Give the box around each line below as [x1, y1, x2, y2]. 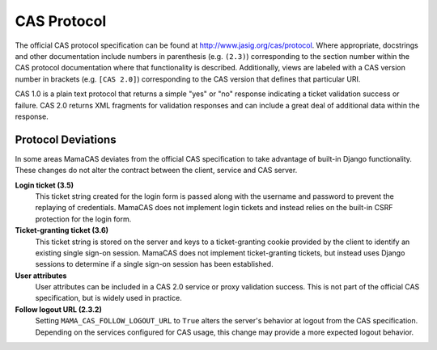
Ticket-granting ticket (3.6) [15, 226, 109, 235]
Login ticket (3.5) [15, 180, 74, 190]
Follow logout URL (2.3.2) [15, 304, 103, 314]
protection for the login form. [35, 214, 132, 224]
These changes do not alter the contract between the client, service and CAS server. [15, 166, 298, 175]
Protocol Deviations [15, 133, 117, 146]
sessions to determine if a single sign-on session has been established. [35, 259, 274, 269]
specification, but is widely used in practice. [35, 293, 182, 303]
